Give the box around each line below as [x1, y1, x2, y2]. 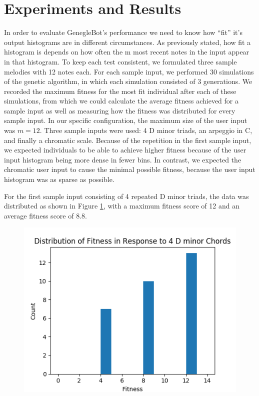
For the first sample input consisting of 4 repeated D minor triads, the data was [4, 190, 249, 201]
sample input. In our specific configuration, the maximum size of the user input [4, 115, 247, 125]
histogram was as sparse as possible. [4, 174, 114, 184]
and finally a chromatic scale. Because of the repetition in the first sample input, [4, 134, 251, 145]
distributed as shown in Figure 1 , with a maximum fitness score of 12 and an [4, 200, 239, 211]
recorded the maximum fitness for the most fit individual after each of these [4, 85, 236, 96]
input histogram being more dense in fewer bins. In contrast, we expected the [4, 154, 241, 164]
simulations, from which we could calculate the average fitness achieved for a [4, 95, 238, 106]
